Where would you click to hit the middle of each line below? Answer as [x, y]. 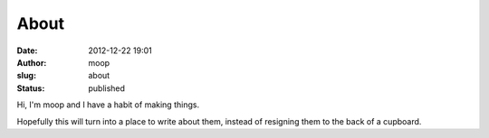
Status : [31, 88]
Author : [32, 62]
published [107, 88]
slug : [26, 76]
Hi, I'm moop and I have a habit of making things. [108, 105]
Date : [27, 51]
